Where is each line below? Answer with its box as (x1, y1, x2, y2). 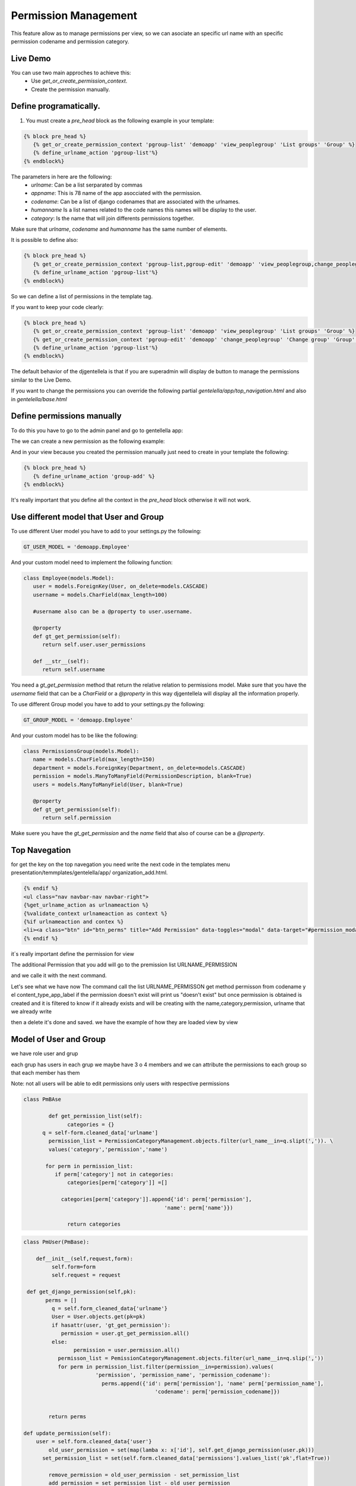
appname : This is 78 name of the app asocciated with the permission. (31, 190, 202, 197)
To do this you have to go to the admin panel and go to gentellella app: (11, 427, 183, 434)
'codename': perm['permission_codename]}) (154, 1388, 280, 1395)
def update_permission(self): (23, 1430, 112, 1437)
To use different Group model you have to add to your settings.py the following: (11, 701, 205, 707)
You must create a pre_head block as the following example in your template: (26, 117, 214, 124)
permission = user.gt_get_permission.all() (61, 1330, 190, 1337)
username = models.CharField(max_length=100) (33, 591, 168, 598)
